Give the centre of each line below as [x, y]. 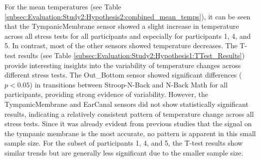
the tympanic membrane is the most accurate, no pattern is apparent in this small [130, 133]
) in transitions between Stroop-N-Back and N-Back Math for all [129, 84]
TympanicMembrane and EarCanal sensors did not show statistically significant [127, 104]
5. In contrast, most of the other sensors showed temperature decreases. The [121, 45]
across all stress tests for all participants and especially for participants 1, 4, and [128, 36]
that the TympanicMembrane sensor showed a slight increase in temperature [122, 26]
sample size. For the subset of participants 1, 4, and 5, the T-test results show [124, 143]
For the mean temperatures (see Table [63, 6]
